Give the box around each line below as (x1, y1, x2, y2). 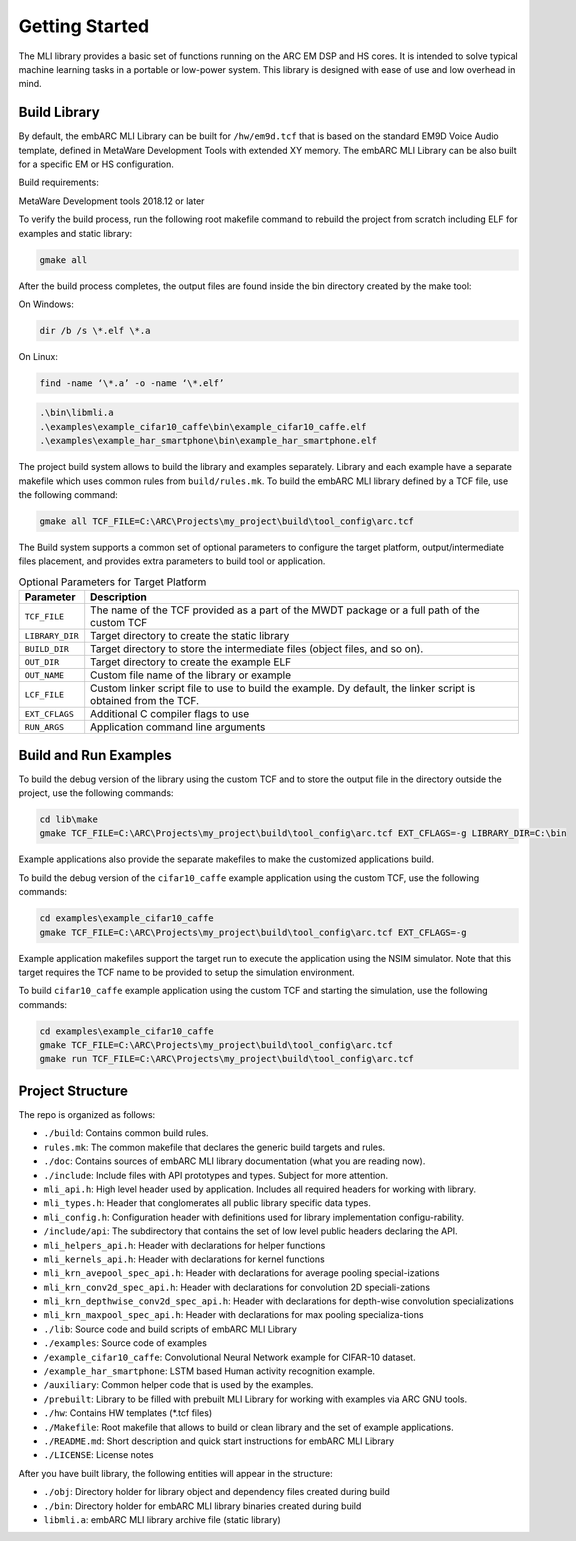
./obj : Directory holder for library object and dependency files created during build (43, 1486, 390, 1498)
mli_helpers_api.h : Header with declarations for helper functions (43, 1239, 326, 1251)
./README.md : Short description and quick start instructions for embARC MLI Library (43, 1435, 395, 1447)
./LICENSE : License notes (43, 1449, 154, 1461)
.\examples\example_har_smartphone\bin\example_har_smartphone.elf (39, 435, 378, 447)
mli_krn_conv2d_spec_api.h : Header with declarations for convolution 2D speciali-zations (43, 1281, 430, 1293)
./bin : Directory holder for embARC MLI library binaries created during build (43, 1500, 362, 1512)
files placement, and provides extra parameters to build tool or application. (18, 555, 326, 567)
